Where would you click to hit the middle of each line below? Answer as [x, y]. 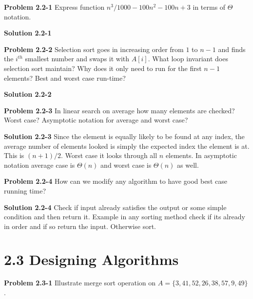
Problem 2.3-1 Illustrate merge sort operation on [80, 283]
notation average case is [39, 165]
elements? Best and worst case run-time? [65, 78]
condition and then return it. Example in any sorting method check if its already [125, 217]
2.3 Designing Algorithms [91, 259]
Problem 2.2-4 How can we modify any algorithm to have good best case [116, 181]
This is [14, 155]
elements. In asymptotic [201, 155]
